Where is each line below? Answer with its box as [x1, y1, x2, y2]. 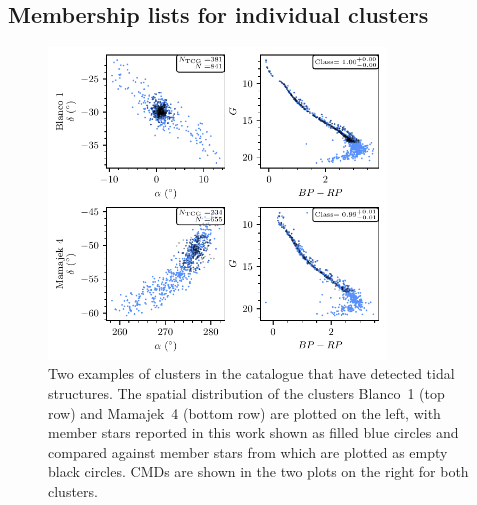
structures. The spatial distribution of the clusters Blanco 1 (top [48, 382, 445, 403]
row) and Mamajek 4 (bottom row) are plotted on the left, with [48, 402, 441, 423]
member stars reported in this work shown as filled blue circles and [48, 422, 459, 443]
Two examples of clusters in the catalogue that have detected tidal [48, 363, 455, 384]
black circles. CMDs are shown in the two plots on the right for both [48, 461, 469, 482]
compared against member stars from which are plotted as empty [48, 441, 448, 462]
